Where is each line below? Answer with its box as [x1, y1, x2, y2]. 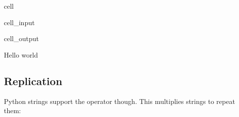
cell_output [4, 33, 39, 44]
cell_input [4, 17, 35, 27]
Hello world [4, 49, 38, 59]
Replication [4, 73, 63, 88]
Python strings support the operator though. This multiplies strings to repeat [4, 96, 235, 106]
